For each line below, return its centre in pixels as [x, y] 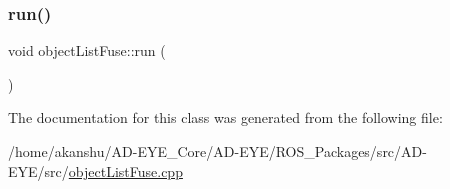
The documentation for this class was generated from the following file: [225, 117]
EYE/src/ [38, 170]
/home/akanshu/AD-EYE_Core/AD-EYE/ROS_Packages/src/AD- [217, 151]
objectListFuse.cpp [125, 170]
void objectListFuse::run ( [87, 50]
